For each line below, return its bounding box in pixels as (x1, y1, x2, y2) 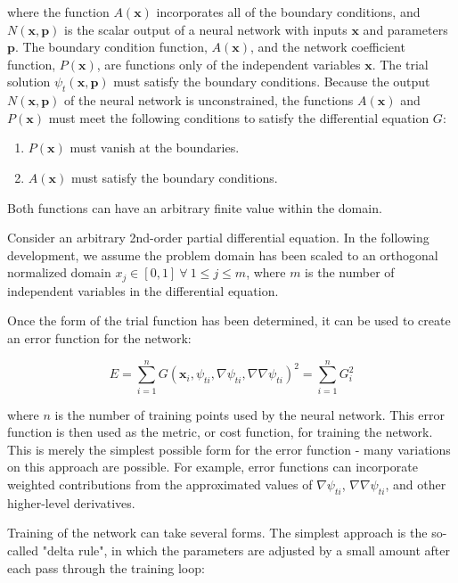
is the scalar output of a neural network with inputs (64, 20, 348, 38)
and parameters (363, 20, 448, 38)
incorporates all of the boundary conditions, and (156, 3, 421, 21)
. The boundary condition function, (14, 37, 208, 56)
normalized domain (7, 263, 111, 282)
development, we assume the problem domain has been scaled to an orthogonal (7, 245, 438, 264)
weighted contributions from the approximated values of (7, 475, 313, 494)
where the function (7, 3, 110, 21)
